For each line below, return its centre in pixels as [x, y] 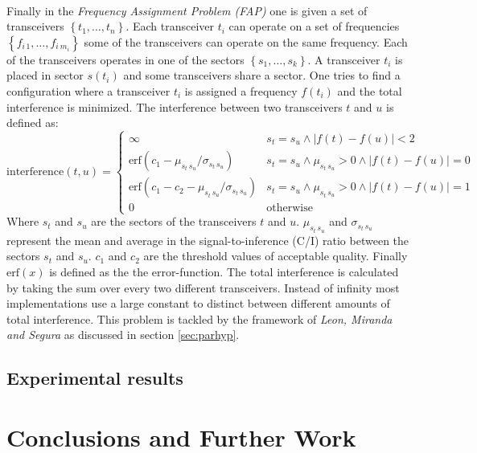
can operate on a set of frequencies [314, 26]
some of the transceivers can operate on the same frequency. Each [246, 41]
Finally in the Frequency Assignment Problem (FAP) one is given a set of [187, 10]
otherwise [290, 208]
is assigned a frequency [241, 90]
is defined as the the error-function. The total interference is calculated [224, 271]
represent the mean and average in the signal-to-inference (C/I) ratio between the [208, 240]
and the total [370, 90]
